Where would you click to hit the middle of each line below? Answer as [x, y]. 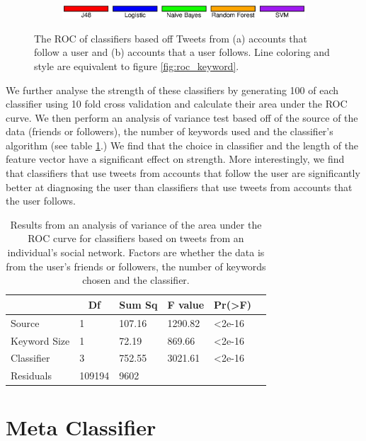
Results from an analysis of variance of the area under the [136, 224]
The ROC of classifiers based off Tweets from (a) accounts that [171, 38]
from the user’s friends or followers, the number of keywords [136, 266]
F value [186, 304]
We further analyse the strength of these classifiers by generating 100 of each [172, 90]
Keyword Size [40, 340]
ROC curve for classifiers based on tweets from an [136, 238]
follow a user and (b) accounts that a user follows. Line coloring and [182, 52]
